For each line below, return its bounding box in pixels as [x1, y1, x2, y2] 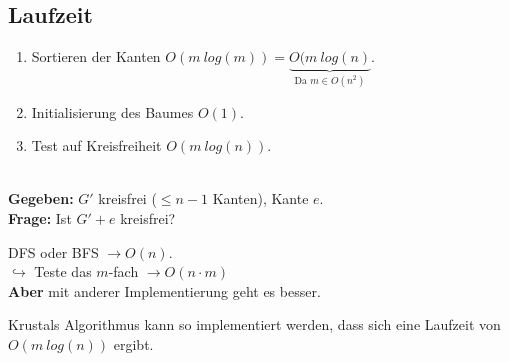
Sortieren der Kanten [31, 46, 161, 67]
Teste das [34, 261, 92, 282]
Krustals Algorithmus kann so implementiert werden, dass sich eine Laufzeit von [8, 314, 501, 335]
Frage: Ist [8, 208, 72, 229]
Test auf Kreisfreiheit [31, 135, 162, 156]
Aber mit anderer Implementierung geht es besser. [8, 280, 321, 301]
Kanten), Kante [212, 188, 309, 209]
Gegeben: [8, 188, 74, 209]
